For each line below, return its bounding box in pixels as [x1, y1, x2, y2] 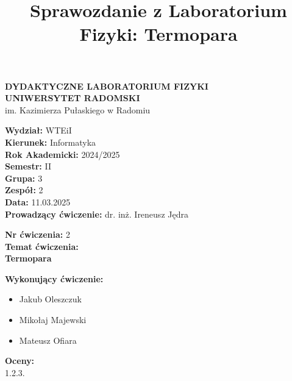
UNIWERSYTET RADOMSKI [5, 91, 140, 104]
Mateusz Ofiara [19, 333, 77, 346]
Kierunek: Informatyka [5, 135, 96, 148]
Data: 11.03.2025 [5, 195, 71, 208]
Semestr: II [5, 160, 52, 173]
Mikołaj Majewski [19, 313, 87, 326]
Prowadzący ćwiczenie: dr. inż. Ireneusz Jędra [5, 207, 188, 220]
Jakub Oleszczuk [19, 293, 82, 305]
